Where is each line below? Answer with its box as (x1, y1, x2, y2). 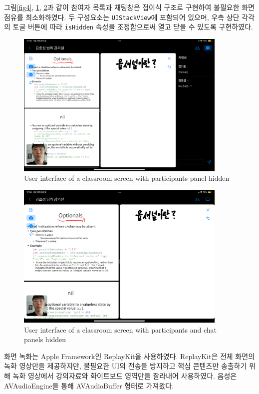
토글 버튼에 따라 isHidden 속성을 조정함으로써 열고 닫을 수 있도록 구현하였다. (12, 21, 253, 32)
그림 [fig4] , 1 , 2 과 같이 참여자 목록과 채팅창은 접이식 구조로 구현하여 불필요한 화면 (4, 2, 255, 12)
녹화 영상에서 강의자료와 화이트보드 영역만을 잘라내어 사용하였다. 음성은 (12, 370, 237, 381)
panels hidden (24, 334, 66, 345)
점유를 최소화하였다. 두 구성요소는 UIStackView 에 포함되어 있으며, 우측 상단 (4, 11, 240, 22)
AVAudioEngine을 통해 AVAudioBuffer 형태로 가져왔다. (4, 380, 174, 391)
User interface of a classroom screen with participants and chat (24, 324, 217, 335)
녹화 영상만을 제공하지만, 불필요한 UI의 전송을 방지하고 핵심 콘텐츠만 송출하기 (4, 361, 247, 371)
